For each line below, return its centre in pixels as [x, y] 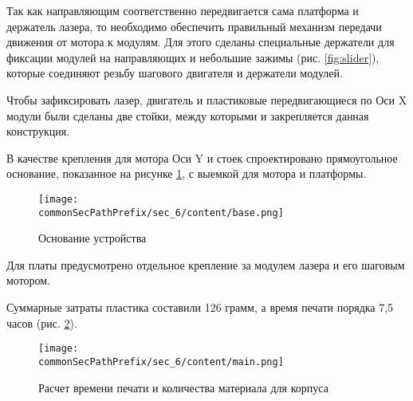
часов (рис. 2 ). [42, 322]
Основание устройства [92, 238]
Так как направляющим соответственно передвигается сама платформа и [183, 10]
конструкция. [38, 131]
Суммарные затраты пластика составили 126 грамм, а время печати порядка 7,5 [200, 307]
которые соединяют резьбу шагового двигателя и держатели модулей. [175, 73]
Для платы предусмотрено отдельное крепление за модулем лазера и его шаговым [206, 264]
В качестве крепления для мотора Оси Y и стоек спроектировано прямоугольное [202, 157]
